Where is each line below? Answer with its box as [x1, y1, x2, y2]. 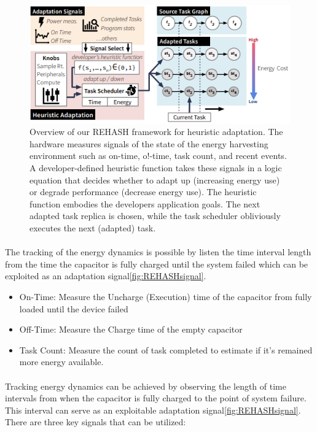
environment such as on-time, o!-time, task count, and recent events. [29, 149, 287, 162]
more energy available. [19, 355, 104, 368]
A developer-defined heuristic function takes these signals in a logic [29, 161, 282, 174]
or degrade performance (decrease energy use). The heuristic [29, 185, 257, 198]
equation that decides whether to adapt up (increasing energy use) [29, 173, 280, 186]
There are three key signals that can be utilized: [5, 415, 186, 428]
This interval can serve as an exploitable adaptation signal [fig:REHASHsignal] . [5, 403, 301, 416]
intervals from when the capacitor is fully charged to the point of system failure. [5, 391, 307, 404]
